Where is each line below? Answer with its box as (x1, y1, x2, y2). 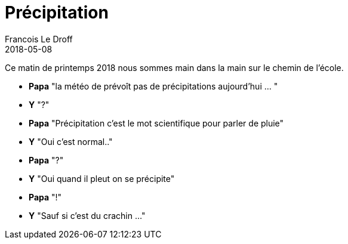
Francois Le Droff (5, 33, 73, 44)
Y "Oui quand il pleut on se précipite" (29, 173, 175, 184)
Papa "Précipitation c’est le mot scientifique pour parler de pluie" (29, 118, 284, 128)
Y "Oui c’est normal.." (29, 136, 113, 147)
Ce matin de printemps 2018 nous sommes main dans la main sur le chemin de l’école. (5, 62, 344, 73)
